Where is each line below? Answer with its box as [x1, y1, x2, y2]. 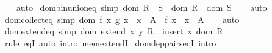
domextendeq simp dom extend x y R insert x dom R [4, 25, 223, 37]
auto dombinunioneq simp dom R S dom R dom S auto [16, 1, 267, 13]
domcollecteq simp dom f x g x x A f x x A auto [4, 13, 240, 25]
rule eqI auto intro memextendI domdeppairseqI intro [4, 36, 217, 49]
